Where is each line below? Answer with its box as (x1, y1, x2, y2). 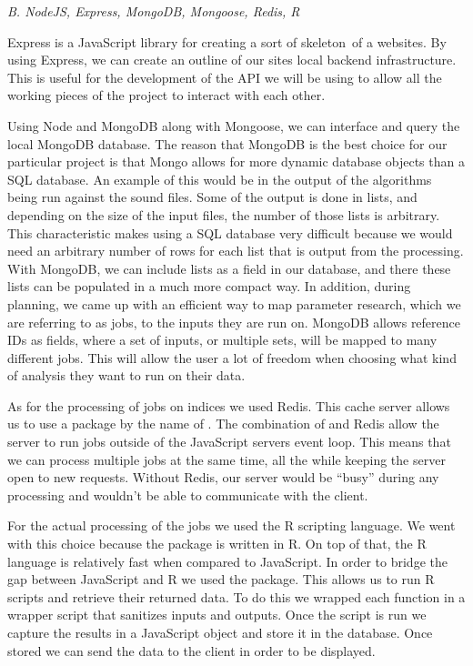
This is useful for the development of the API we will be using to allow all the (7, 67, 442, 86)
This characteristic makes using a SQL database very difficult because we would (7, 223, 453, 242)
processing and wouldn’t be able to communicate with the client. (7, 485, 368, 504)
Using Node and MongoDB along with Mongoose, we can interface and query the (7, 116, 460, 135)
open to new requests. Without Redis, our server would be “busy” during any (7, 468, 439, 487)
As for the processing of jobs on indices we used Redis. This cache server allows (7, 396, 450, 415)
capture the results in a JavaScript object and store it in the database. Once (7, 623, 433, 641)
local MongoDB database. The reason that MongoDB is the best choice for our (7, 134, 448, 153)
